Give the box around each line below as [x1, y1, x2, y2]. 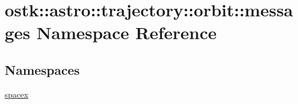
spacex [5, 88, 29, 100]
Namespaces [5, 60, 80, 78]
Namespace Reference [36, 20, 217, 44]
